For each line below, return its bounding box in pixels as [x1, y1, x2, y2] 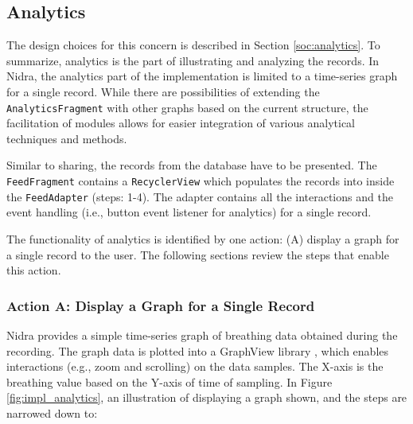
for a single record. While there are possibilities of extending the [6, 83, 320, 99]
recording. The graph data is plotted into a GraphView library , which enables [6, 342, 389, 359]
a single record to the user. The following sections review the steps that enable [6, 246, 389, 263]
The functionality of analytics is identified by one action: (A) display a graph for [6, 230, 399, 247]
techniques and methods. [6, 130, 127, 146]
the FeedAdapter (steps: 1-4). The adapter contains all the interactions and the [6, 188, 393, 204]
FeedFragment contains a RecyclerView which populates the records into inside [6, 173, 395, 189]
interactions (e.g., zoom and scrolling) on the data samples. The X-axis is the [6, 358, 384, 375]
